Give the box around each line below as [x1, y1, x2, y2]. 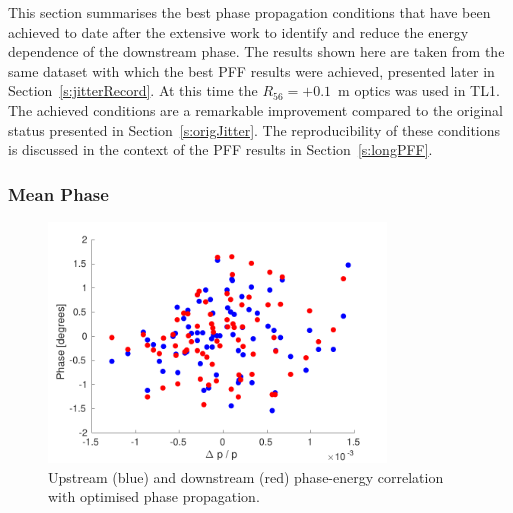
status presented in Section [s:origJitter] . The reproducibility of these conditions [8, 119, 501, 140]
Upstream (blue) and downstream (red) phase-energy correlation [48, 466, 444, 487]
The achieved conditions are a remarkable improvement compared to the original [8, 99, 503, 120]
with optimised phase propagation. [48, 486, 260, 507]
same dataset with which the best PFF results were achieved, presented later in [8, 60, 495, 81]
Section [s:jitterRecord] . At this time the [8, 80, 258, 101]
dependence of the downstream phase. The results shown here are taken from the [8, 41, 505, 62]
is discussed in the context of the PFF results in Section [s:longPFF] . [8, 139, 433, 160]
